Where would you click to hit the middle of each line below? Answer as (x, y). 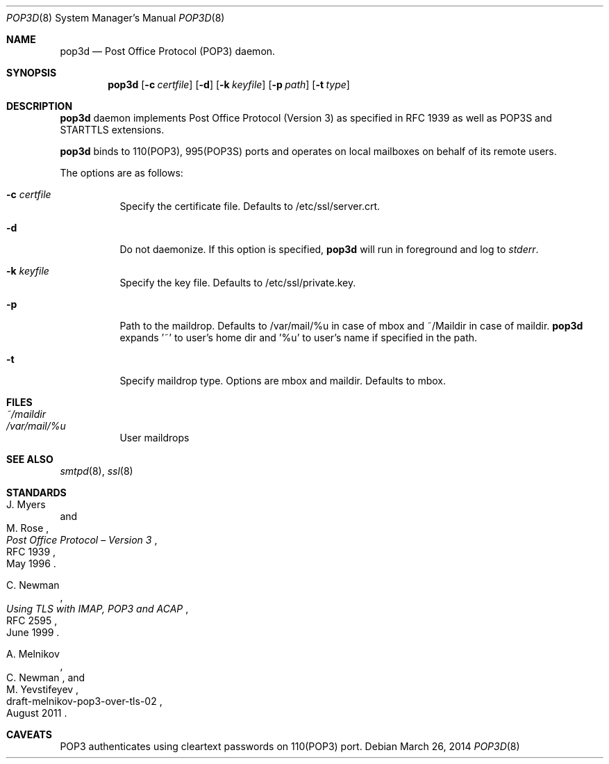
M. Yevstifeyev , (43, 689)
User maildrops (155, 438)
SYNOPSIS (32, 73)
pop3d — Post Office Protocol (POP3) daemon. (168, 51)
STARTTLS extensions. (112, 130)
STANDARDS (36, 493)
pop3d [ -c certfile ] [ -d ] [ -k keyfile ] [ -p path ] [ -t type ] (229, 84)
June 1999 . (33, 632)
